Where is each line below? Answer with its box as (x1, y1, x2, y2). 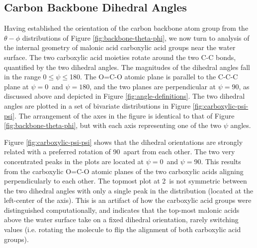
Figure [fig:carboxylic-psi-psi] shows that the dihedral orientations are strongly (4, 136, 243, 147)
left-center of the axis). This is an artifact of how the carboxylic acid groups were (4, 195, 252, 205)
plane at (4, 81, 29, 91)
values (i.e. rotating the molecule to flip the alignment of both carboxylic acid (4, 224, 241, 235)
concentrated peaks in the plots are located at (4, 156, 144, 166)
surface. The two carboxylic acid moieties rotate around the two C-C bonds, (4, 52, 236, 62)
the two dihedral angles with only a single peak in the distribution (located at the (4, 185, 254, 195)
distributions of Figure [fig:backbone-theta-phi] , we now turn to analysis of (22, 32, 250, 43)
